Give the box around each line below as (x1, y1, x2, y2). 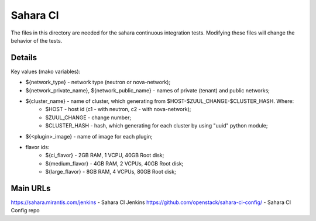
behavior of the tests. (11, 37, 63, 44)
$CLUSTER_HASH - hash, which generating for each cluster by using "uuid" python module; (45, 122, 268, 129)
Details (11, 53, 37, 63)
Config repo (11, 207, 40, 214)
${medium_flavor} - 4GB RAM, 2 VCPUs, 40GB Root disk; (45, 160, 184, 167)
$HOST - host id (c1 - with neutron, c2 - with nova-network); (45, 106, 191, 113)
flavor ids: (25, 143, 50, 150)
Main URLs (11, 183, 51, 193)
